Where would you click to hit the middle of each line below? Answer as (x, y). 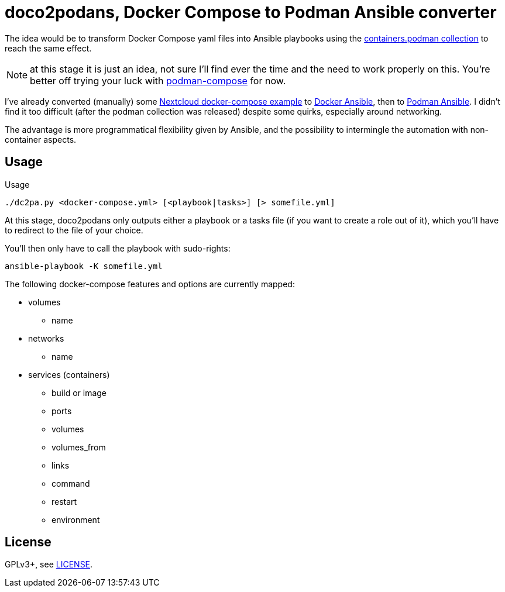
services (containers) (69, 374)
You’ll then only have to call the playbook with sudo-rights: (118, 248)
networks (46, 338)
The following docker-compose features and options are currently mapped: (150, 284)
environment (76, 519)
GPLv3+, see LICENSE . (49, 565)
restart (64, 501)
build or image (79, 393)
